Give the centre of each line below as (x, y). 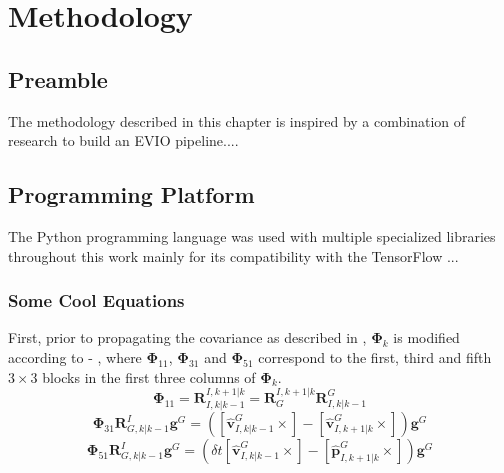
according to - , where (75, 356)
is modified (426, 337)
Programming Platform (131, 194)
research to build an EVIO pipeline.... (123, 140)
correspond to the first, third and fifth (375, 356)
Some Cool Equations (96, 300)
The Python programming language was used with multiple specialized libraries (252, 235)
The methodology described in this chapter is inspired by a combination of (237, 120)
